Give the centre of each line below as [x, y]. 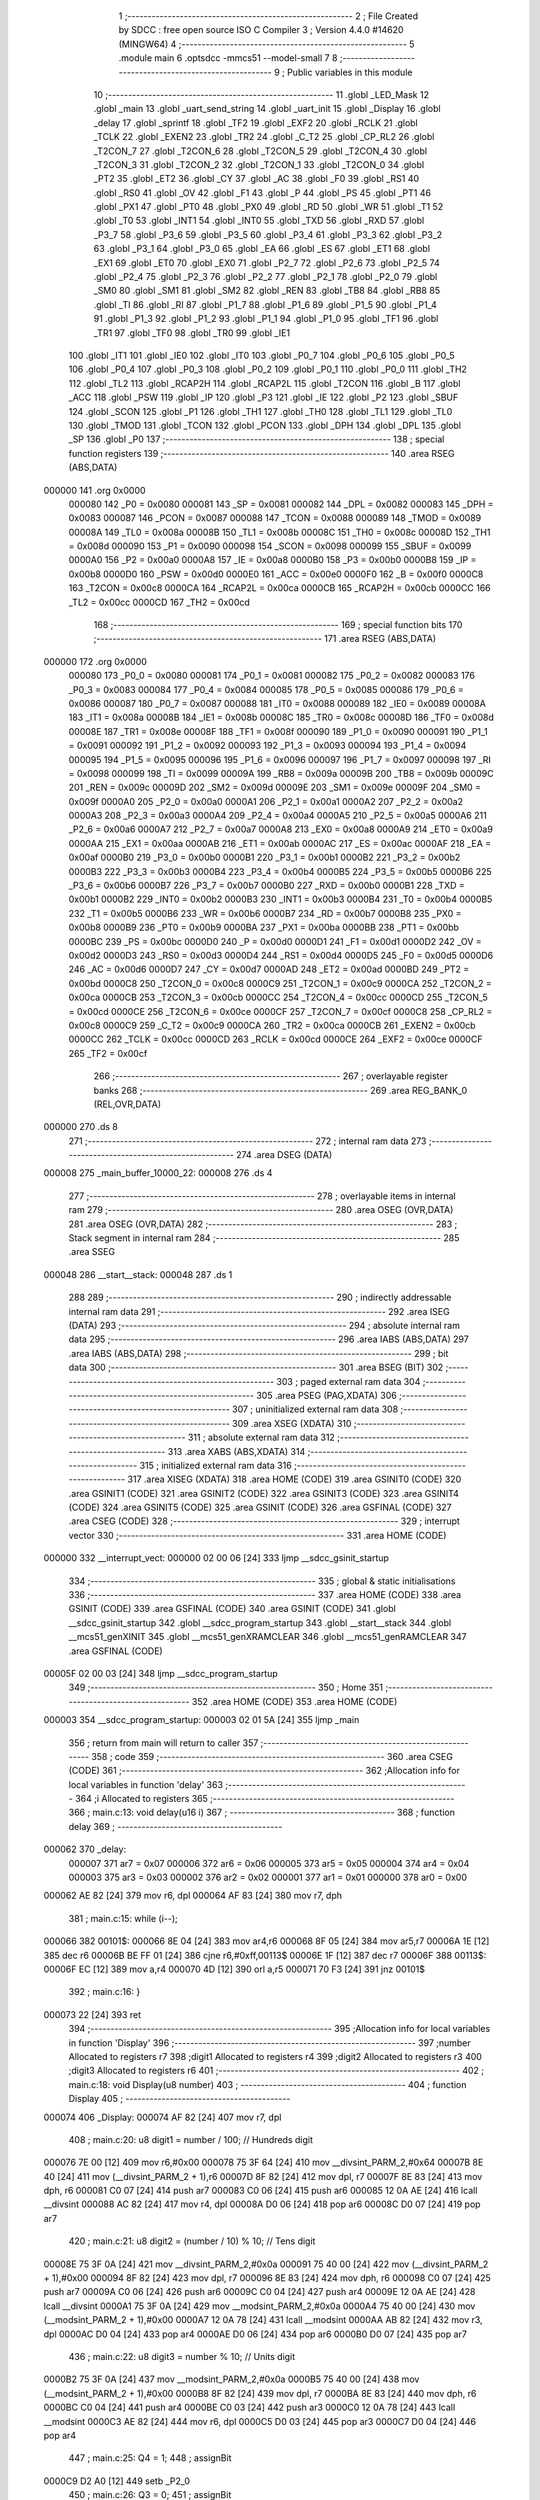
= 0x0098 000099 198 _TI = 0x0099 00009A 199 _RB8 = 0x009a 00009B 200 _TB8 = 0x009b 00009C [281, 773]
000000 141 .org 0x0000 [94, 490]
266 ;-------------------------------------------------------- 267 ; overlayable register [271, 1076]
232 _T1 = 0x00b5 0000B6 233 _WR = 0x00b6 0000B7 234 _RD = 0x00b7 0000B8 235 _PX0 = [265, 913]
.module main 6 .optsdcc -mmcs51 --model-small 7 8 [228, 58]
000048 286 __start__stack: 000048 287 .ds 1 [138, 1274]
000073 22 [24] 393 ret [92, 2014]
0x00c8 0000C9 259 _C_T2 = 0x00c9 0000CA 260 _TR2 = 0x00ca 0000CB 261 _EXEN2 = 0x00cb [272, 1025]
